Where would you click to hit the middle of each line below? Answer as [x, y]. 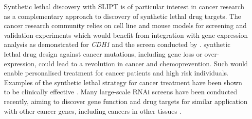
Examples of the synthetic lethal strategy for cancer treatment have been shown [123, 82]
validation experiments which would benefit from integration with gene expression [126, 35]
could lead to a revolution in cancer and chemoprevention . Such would [143, 63]
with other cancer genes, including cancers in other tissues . [93, 111]
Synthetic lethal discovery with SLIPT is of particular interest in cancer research [124, 6]
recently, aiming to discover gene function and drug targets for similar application [126, 101]
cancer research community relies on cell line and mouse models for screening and [126, 25]
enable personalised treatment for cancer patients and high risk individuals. [116, 73]
